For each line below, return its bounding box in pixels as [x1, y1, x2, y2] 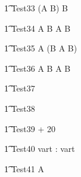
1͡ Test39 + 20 [4, 122, 56, 135]
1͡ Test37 [4, 82, 35, 94]
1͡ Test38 [4, 102, 35, 114]
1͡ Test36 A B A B [4, 62, 71, 74]
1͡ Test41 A [4, 162, 44, 175]
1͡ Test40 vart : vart [4, 142, 75, 155]
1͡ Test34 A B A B [4, 22, 71, 34]
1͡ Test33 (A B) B [4, 2, 68, 14]
